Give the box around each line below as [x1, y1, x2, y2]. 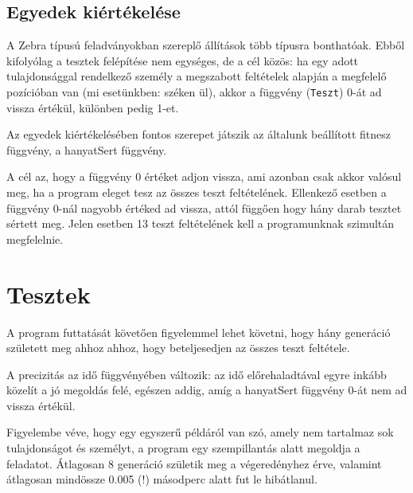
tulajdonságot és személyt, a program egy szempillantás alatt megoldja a [6, 440, 360, 456]
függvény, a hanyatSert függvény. [6, 141, 167, 158]
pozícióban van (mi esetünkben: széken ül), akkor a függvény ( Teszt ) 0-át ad [6, 83, 382, 100]
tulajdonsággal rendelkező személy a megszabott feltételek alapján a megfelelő [6, 68, 387, 84]
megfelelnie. [6, 230, 64, 247]
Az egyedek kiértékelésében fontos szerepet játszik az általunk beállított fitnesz [6, 126, 392, 143]
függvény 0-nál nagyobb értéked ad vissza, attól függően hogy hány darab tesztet [6, 199, 402, 216]
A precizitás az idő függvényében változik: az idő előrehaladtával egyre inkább [6, 366, 387, 382]
